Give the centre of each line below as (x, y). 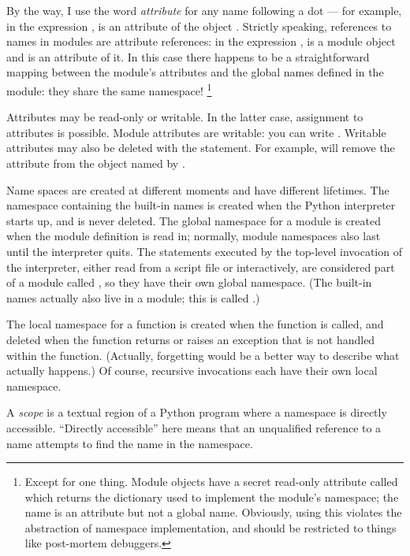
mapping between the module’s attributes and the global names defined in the (195, 72)
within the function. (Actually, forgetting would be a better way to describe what (203, 355)
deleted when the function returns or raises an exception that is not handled (191, 339)
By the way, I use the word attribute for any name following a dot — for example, (204, 10)
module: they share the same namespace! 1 (109, 89)
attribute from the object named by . (96, 163)
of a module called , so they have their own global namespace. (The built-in (189, 282)
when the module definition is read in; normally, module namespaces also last (194, 236)
